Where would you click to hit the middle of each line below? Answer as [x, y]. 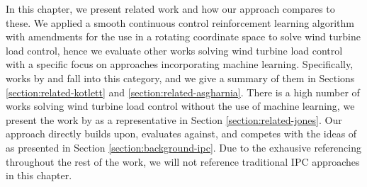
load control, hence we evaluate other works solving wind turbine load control [174, 50]
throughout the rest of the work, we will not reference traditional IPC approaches [183, 161]
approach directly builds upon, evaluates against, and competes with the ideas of [181, 134]
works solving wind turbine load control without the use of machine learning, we [180, 106]
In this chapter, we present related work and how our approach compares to [170, 8]
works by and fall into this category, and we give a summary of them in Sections [180, 78]
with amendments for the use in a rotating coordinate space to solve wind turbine [183, 36]
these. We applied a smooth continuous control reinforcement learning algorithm [180, 22]
